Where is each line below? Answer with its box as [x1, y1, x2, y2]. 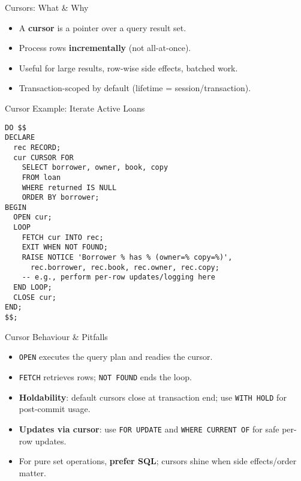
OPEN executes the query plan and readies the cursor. [19, 350, 213, 363]
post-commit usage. [19, 402, 91, 415]
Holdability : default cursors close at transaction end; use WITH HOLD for [19, 390, 287, 403]
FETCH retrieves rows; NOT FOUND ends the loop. [19, 370, 192, 383]
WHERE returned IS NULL [22, 183, 117, 192]
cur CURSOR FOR [13, 153, 74, 162]
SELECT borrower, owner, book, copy [22, 163, 168, 172]
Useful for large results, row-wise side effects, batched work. [19, 61, 238, 74]
